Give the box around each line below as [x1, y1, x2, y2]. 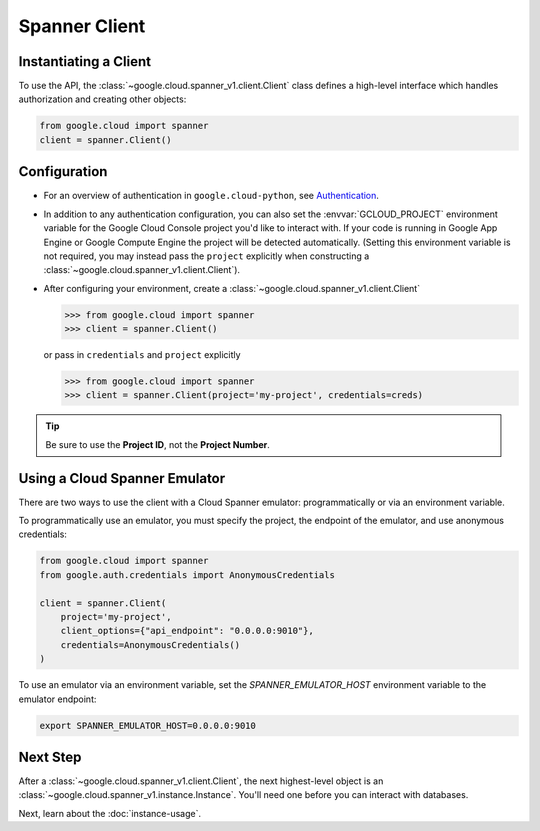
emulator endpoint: [18, 693, 97, 705]
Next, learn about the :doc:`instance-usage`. [18, 807, 202, 819]
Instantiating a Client [18, 53, 152, 70]
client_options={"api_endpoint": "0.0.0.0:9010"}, [60, 625, 314, 637]
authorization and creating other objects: [18, 93, 187, 105]
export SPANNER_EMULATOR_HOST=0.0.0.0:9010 [39, 720, 257, 731]
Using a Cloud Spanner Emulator [18, 470, 226, 487]
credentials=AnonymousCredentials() [60, 639, 240, 650]
